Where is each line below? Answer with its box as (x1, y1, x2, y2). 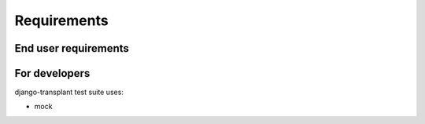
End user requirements (14, 42, 130, 55)
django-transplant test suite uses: (14, 87, 124, 97)
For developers (14, 67, 91, 80)
